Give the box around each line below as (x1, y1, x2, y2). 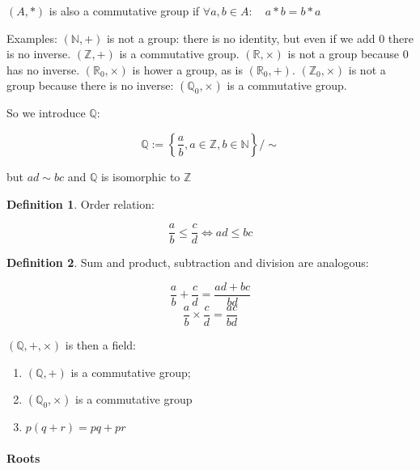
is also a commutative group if (49, 2, 200, 19)
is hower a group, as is (132, 61, 244, 78)
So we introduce (6, 104, 86, 121)
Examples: (6, 29, 57, 46)
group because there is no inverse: (6, 77, 174, 94)
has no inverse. (6, 61, 80, 78)
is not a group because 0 (287, 45, 409, 62)
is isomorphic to (100, 167, 180, 184)
